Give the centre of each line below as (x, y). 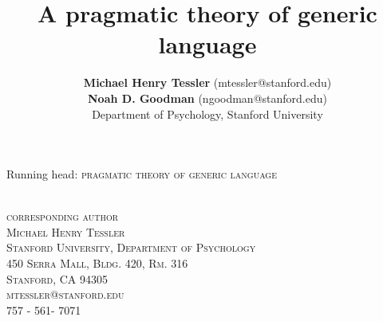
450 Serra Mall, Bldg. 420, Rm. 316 (97, 263)
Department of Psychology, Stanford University (207, 114)
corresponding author (63, 216)
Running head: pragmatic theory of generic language (142, 174)
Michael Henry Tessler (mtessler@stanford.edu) (207, 82)
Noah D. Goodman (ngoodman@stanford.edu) (207, 98)
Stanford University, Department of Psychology (131, 247)
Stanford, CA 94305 (57, 278)
